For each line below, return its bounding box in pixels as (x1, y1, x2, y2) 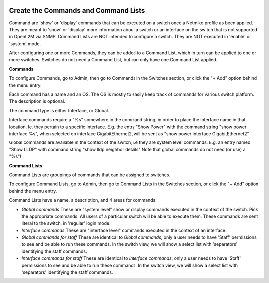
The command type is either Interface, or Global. (9, 107, 109, 113)
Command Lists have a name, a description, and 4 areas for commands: (9, 197, 157, 203)
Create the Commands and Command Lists (9, 6, 145, 15)
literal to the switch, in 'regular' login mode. (21, 220, 111, 226)
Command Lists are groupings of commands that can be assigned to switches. (9, 172, 171, 178)
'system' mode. (9, 40, 41, 47)
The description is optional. (9, 98, 66, 104)
